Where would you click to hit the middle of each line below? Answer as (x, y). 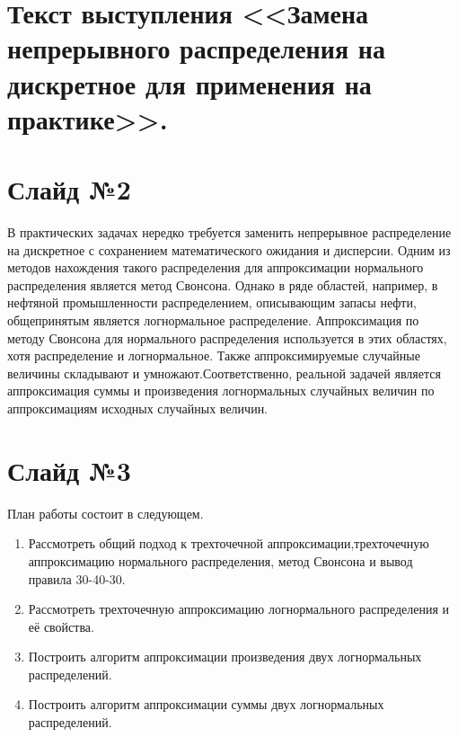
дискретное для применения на (189, 83)
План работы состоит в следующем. (106, 513)
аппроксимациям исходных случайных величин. (138, 408)
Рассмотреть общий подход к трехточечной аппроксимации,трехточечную (229, 543)
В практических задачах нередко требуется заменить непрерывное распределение (229, 232)
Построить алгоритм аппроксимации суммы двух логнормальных (206, 704)
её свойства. (61, 626)
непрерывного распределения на (196, 48)
